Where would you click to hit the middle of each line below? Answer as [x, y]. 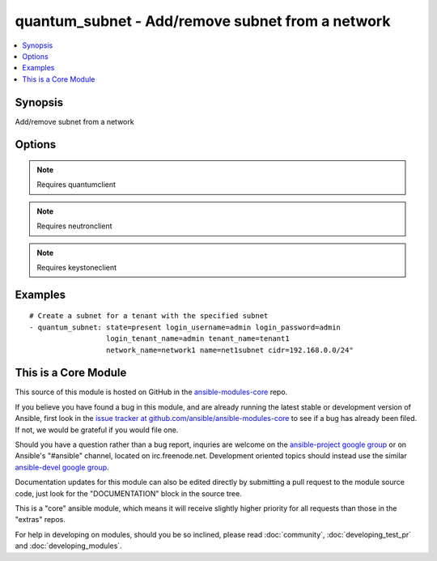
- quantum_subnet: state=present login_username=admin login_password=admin [185, 327]
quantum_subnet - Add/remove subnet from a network [203, 21]
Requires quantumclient [76, 185]
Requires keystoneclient [77, 267]
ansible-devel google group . [62, 467]
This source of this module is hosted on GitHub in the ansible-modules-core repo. [151, 392]
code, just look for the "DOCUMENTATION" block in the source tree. [128, 493]
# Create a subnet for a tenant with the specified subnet [149, 316]
